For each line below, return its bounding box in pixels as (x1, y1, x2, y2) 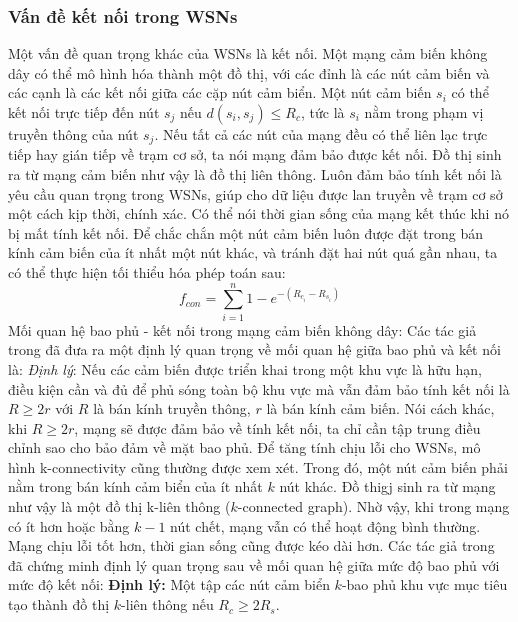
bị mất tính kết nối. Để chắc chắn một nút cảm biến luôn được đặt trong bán (8, 222, 484, 243)
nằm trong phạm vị (364, 102, 484, 122)
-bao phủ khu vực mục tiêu (341, 574, 508, 595)
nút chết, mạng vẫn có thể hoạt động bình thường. (170, 515, 481, 536)
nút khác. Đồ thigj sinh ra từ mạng (279, 476, 496, 497)
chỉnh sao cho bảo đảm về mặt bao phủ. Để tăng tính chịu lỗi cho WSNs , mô (8, 437, 481, 458)
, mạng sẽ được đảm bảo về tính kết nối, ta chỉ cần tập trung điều (74, 417, 481, 438)
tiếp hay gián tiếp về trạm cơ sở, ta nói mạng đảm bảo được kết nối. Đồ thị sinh (8, 144, 502, 165)
